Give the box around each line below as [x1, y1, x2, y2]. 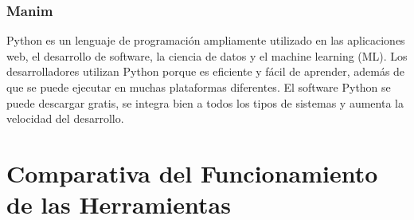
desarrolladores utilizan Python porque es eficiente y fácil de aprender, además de [6, 63, 405, 80]
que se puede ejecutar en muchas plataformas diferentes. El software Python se [6, 79, 391, 95]
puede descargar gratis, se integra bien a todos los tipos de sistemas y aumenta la [6, 94, 404, 111]
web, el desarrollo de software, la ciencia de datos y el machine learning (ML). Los [6, 47, 408, 64]
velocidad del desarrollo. [6, 110, 124, 127]
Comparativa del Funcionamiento [6, 156, 378, 189]
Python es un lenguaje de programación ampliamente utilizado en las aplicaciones [6, 32, 405, 49]
